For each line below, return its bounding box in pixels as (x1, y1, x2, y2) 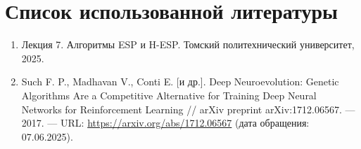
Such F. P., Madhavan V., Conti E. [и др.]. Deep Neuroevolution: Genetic (21, 74, 339, 89)
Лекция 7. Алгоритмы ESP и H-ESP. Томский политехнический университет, (21, 37, 355, 52)
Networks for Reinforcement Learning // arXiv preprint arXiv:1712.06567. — (21, 101, 355, 116)
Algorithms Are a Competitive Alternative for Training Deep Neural (21, 87, 317, 102)
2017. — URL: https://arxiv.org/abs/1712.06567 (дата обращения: (21, 115, 310, 130)
